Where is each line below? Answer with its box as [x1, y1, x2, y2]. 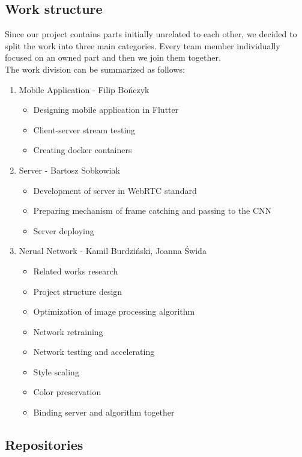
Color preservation [33, 386, 101, 398]
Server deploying [33, 224, 94, 237]
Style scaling [33, 365, 79, 378]
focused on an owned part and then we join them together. [5, 51, 221, 64]
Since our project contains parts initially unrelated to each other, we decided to [5, 28, 297, 40]
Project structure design [33, 285, 122, 297]
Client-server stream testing [33, 123, 136, 136]
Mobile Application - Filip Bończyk [19, 83, 149, 95]
